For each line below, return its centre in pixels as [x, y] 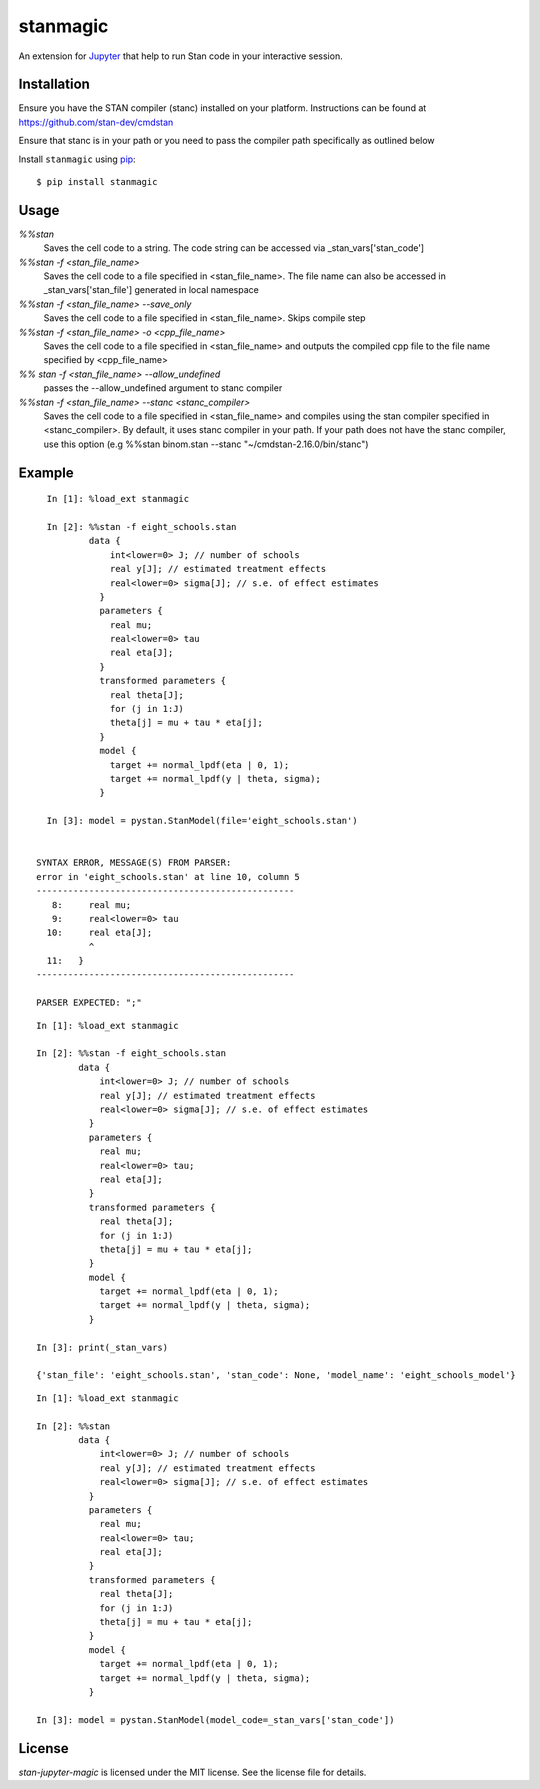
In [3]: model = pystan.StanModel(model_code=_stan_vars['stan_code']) [215, 1719]
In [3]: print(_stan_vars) [102, 1347]
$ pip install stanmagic [97, 182]
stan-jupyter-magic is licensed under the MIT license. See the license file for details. [192, 1772]
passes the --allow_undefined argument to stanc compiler [163, 388]
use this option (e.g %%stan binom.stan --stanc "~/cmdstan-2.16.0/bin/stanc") [206, 444]
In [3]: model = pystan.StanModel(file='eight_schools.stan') [202, 821]
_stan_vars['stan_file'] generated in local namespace [151, 290]
